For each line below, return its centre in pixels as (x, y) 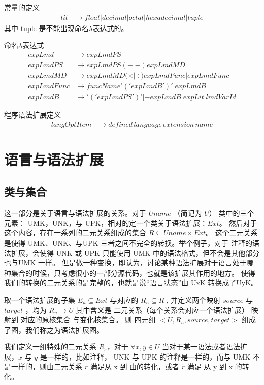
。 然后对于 (238, 223)
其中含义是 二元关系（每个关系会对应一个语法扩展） (162, 309)
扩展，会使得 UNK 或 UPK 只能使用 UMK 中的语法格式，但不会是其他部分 (135, 253)
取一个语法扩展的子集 (40, 299)
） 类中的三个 (232, 213)
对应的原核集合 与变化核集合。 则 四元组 (88, 320)
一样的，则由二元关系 (46, 366)
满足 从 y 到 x (210, 366)
